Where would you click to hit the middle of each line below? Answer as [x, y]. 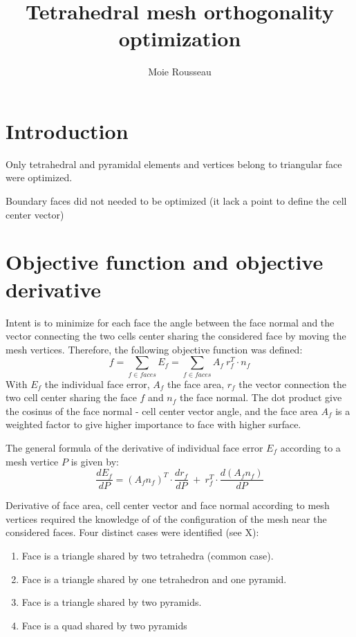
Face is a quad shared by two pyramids [104, 625]
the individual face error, [97, 384]
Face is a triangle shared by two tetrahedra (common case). [148, 556]
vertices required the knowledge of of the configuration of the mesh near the [166, 518]
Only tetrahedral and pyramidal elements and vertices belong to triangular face [174, 164]
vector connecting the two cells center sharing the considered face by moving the [176, 336]
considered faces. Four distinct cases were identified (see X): [132, 532]
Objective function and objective [165, 262]
